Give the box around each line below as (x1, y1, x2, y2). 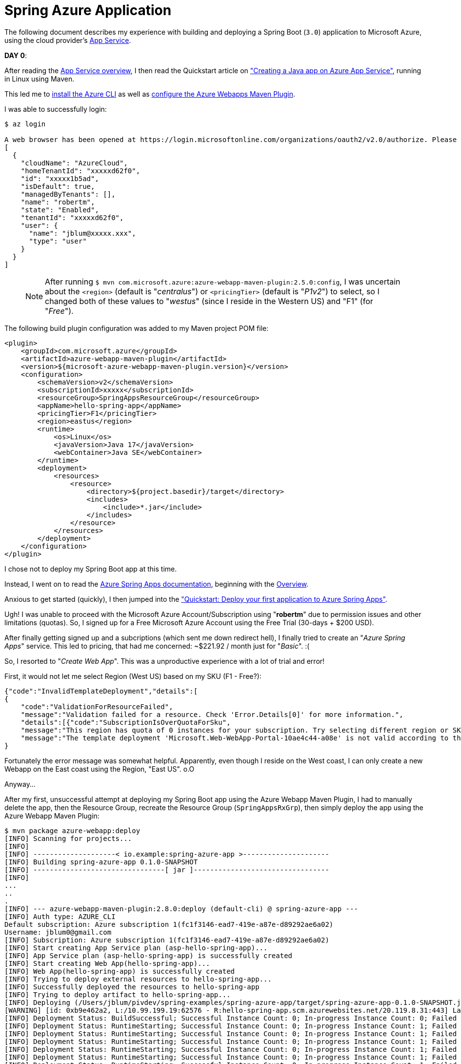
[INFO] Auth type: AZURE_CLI (4, 912, 116, 921)
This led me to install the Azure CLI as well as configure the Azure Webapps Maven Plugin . (4, 89, 296, 98)
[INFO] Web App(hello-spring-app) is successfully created (4, 967, 235, 975)
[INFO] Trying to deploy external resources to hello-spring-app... (4, 975, 272, 983)
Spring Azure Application (4, 2, 172, 19)
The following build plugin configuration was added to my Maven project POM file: (4, 324, 269, 332)
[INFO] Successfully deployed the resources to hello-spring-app (4, 982, 260, 991)
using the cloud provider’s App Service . (4, 36, 131, 44)
